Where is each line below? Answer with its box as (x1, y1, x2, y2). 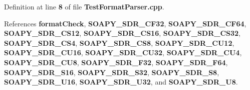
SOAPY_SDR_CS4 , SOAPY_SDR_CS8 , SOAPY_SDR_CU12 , (4, 37, 234, 48)
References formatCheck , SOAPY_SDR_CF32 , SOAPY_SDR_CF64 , (4, 18, 246, 28)
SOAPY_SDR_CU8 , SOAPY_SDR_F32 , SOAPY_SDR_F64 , (4, 57, 228, 67)
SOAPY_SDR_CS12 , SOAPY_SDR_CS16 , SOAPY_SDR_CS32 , (4, 28, 241, 38)
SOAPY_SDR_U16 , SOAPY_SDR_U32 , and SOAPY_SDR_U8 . (4, 77, 238, 87)
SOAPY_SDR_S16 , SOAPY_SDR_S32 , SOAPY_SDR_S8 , (4, 67, 219, 77)
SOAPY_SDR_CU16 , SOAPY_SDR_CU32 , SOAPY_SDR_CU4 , (4, 47, 242, 58)
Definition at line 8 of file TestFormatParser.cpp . (4, 1, 164, 11)
